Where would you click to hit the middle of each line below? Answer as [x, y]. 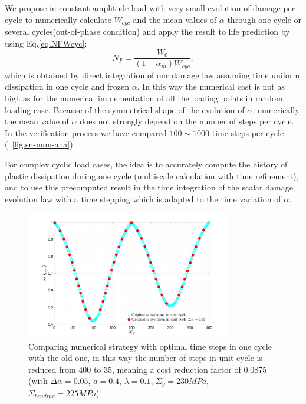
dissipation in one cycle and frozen [67, 86]
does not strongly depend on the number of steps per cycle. [187, 121]
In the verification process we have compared [86, 132]
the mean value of [37, 121]
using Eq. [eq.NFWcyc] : [46, 43]
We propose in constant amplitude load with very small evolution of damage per [150, 8]
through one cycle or [264, 19]
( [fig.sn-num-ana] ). [40, 144]
